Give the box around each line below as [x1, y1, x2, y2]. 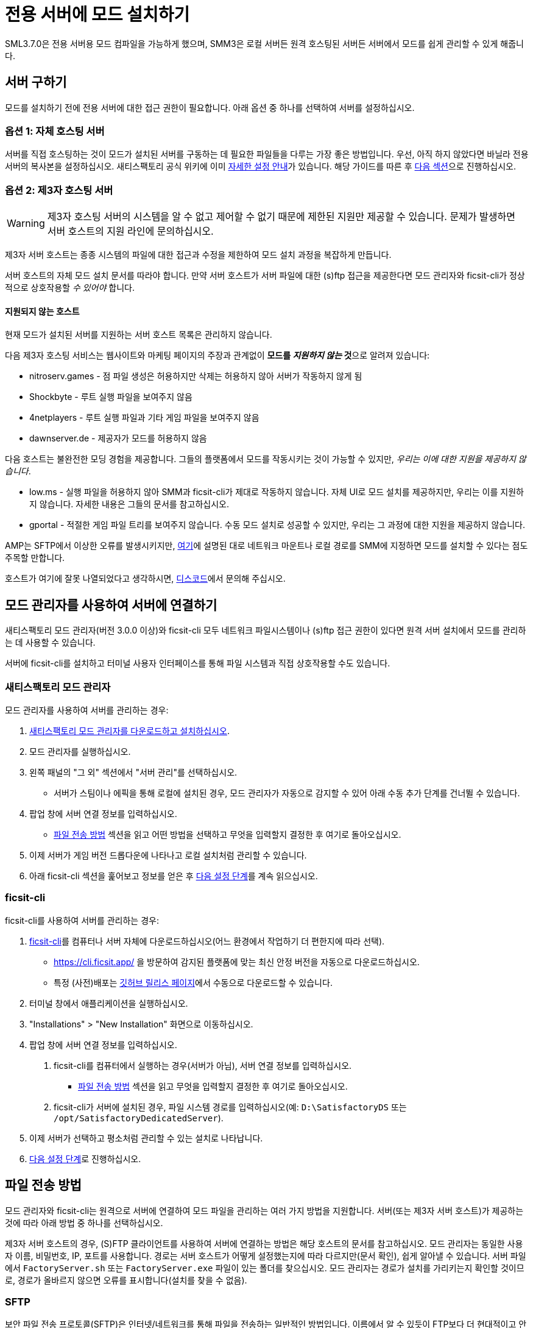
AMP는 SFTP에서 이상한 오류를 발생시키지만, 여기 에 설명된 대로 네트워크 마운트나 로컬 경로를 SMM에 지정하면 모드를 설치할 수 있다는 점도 [5, 540, 528, 551]
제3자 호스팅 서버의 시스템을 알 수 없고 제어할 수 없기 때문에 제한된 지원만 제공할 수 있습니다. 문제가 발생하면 [47, 210, 515, 223]
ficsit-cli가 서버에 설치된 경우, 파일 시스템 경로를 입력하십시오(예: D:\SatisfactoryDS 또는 [54, 1101, 407, 1112]
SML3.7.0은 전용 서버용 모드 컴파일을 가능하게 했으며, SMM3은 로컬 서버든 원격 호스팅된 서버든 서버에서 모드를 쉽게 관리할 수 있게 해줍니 [5, 38, 524, 49]
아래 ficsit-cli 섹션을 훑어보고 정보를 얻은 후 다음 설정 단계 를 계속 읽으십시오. [29, 870, 318, 881]
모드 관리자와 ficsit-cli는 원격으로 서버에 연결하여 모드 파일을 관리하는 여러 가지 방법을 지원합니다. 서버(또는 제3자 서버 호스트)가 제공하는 [5, 1205, 524, 1216]
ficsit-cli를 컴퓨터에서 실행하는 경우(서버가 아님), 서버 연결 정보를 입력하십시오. [54, 1060, 352, 1071]
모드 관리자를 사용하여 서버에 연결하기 [5, 597, 217, 613]
